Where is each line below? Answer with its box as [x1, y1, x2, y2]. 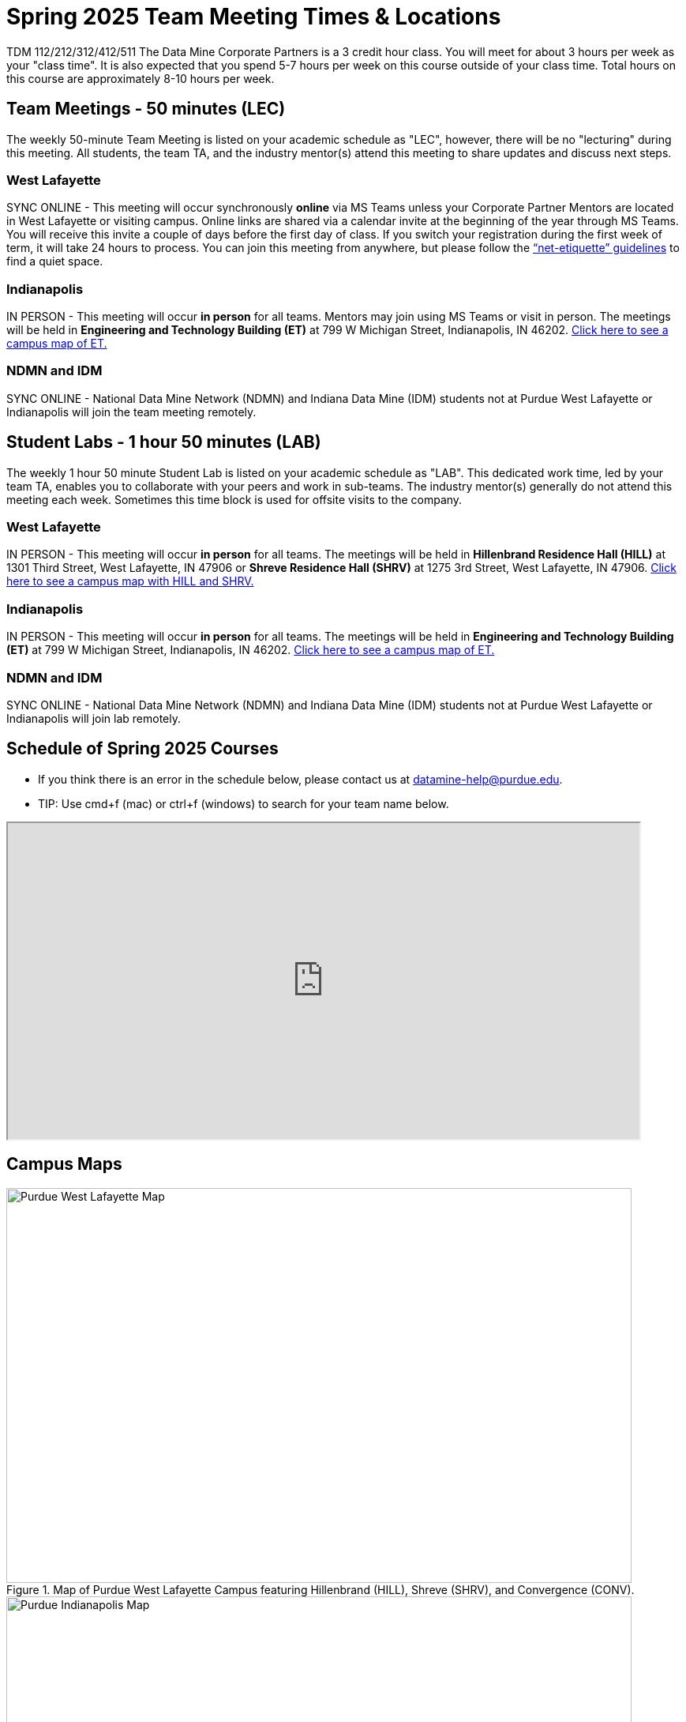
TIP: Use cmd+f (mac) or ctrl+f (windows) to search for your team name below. [38, 796, 449, 810]
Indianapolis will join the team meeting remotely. [6, 404, 257, 419]
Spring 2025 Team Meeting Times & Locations [6, 3, 501, 30]
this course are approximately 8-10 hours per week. [6, 71, 275, 85]
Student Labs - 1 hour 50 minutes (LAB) [6, 432, 321, 453]
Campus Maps [6, 1154, 122, 1175]
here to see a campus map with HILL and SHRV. [6, 574, 254, 588]
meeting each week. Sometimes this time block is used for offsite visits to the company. [6, 492, 463, 506]
